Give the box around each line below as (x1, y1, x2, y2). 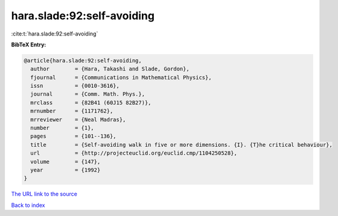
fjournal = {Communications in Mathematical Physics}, (30, 74, 212, 81)
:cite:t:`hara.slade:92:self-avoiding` (11, 30, 98, 37)
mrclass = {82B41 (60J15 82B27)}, (30, 99, 151, 106)
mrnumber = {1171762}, (30, 108, 113, 114)
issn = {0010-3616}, (30, 82, 120, 90)
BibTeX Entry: (11, 41, 46, 48)
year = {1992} (30, 167, 101, 173)
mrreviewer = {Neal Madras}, (30, 116, 126, 123)
